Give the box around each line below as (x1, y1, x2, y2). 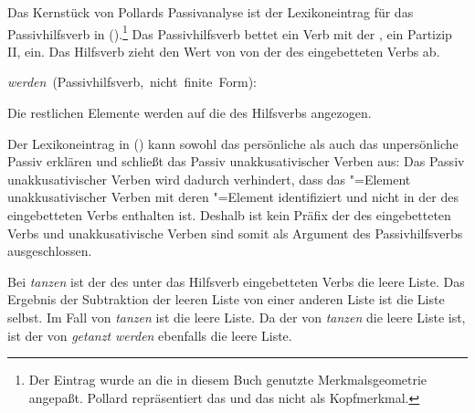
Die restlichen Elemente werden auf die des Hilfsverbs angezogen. (7, 103, 372, 122)
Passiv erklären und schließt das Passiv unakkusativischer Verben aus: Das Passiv (7, 152, 465, 171)
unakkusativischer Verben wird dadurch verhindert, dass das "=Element (7, 169, 411, 188)
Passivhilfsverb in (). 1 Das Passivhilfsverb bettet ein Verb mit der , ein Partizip (7, 21, 452, 43)
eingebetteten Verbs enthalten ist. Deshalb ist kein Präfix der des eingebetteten (7, 206, 451, 224)
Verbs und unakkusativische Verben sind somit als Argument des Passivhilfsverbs (7, 223, 463, 242)
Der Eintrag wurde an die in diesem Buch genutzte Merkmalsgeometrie (28, 370, 427, 389)
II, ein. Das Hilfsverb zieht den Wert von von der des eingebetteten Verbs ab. (7, 41, 440, 60)
